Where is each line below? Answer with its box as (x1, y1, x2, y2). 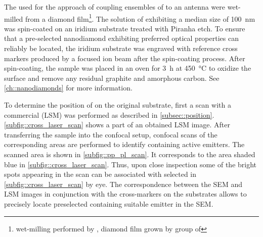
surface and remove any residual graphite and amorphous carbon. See (4, 72, 220, 83)
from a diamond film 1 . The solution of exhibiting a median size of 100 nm (25, 12, 255, 24)
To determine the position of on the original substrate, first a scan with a (4, 100, 231, 110)
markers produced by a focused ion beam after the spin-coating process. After (4, 53, 245, 63)
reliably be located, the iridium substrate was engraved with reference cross (4, 43, 238, 54)
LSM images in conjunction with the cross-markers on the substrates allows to (4, 188, 247, 199)
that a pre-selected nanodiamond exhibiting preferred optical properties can (4, 33, 239, 43)
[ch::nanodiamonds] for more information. (4, 82, 133, 93)
